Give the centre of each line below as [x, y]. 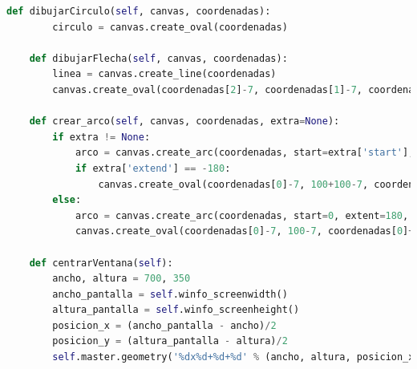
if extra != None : [101, 137]
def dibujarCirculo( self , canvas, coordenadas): [139, 11]
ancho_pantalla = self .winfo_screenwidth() [170, 294]
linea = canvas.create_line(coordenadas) [164, 74]
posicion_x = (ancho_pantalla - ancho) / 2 [164, 325]
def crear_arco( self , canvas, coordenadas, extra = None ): [184, 122]
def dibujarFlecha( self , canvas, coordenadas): [158, 58]
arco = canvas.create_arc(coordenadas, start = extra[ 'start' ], [245, 153]
